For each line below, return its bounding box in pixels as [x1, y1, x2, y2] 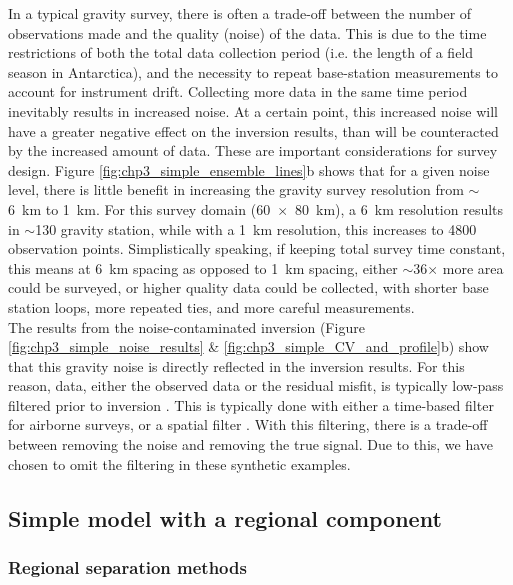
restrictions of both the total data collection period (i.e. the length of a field [8, 42, 474, 63]
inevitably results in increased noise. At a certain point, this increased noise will [8, 100, 498, 121]
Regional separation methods [8, 554, 247, 579]
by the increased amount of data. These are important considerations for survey [8, 140, 498, 161]
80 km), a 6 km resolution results [295, 198, 504, 219]
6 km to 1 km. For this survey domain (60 [8, 198, 271, 219]
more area [442, 257, 504, 278]
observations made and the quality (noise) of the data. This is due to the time [8, 22, 487, 43]
